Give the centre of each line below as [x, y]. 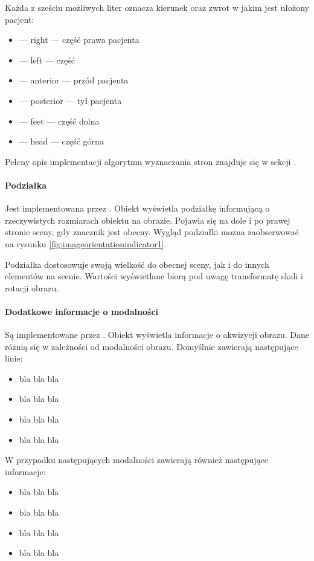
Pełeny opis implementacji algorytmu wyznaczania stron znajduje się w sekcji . [151, 161]
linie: [14, 358]
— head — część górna [61, 141]
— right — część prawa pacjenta [79, 40]
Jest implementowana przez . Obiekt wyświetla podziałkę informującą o [137, 208]
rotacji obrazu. [32, 287]
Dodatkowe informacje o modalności [82, 311]
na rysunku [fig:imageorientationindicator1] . [86, 243]
